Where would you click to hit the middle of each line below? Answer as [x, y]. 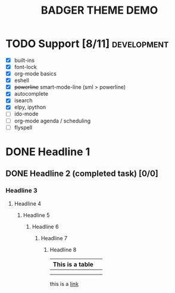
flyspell [23, 127]
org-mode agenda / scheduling [52, 121]
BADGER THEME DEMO [99, 10]
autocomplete [31, 94]
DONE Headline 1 [48, 152]
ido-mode [26, 114]
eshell [21, 80]
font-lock [25, 67]
